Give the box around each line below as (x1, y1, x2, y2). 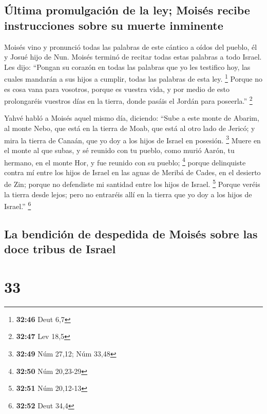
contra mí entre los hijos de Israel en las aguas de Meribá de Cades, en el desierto (4, 166, 261, 177)
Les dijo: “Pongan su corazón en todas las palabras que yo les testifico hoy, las (4, 61, 251, 72)
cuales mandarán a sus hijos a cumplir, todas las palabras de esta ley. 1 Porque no (4, 72, 263, 84)
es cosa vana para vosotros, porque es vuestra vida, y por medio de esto (4, 83, 230, 94)
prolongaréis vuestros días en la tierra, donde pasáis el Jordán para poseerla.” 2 (4, 94, 253, 106)
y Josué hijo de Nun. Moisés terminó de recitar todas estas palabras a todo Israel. (4, 51, 262, 62)
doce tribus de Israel (4, 241, 116, 257)
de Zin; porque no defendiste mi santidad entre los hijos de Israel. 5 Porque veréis (4, 177, 260, 189)
